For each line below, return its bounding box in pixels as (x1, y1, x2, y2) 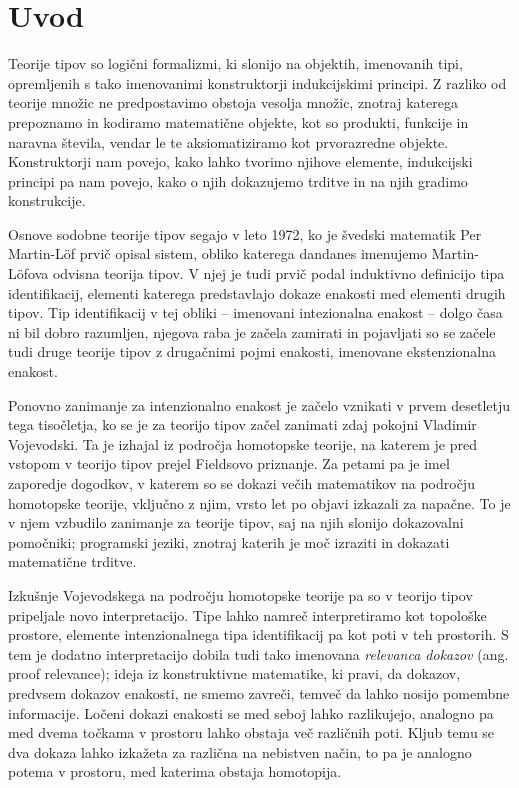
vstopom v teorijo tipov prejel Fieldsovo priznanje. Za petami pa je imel (8, 453, 450, 474)
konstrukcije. (8, 190, 86, 211)
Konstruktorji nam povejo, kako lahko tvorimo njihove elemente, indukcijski (8, 151, 473, 172)
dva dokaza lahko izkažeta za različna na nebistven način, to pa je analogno (8, 741, 472, 762)
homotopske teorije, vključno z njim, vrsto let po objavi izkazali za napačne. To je (8, 492, 511, 513)
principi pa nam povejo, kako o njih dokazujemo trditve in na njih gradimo (8, 170, 468, 191)
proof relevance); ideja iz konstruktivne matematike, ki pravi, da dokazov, (8, 663, 461, 684)
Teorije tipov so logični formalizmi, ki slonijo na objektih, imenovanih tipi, (8, 53, 463, 74)
